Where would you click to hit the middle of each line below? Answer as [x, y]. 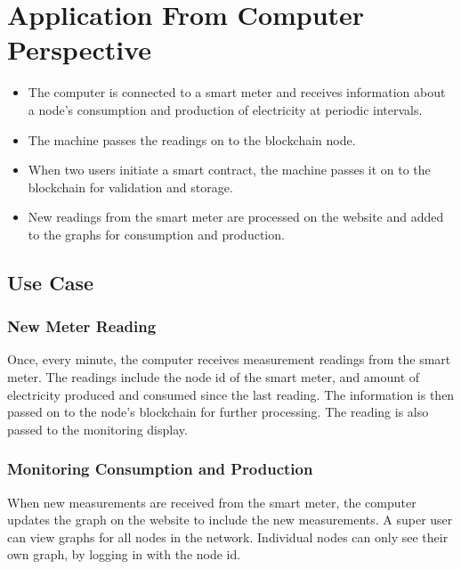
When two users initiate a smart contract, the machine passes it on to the [229, 170]
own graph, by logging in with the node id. [124, 554]
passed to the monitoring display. [97, 429]
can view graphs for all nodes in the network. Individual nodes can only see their [228, 536]
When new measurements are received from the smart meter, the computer [212, 502]
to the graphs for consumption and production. [156, 234]
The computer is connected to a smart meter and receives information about [237, 92]
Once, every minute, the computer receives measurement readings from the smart [229, 359]
